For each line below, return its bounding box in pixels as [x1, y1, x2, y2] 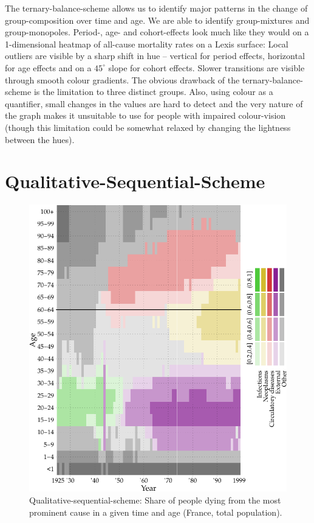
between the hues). [5, 133, 75, 146]
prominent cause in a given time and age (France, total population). [29, 505, 282, 518]
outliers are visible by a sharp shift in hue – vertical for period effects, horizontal [5, 49, 305, 62]
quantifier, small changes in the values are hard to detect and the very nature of [5, 97, 303, 110]
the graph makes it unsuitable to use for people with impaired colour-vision [5, 109, 286, 122]
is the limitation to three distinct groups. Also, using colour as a [33, 85, 273, 98]
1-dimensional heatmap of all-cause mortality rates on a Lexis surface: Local [5, 37, 288, 50]
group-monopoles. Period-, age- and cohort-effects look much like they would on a [5, 26, 309, 38]
